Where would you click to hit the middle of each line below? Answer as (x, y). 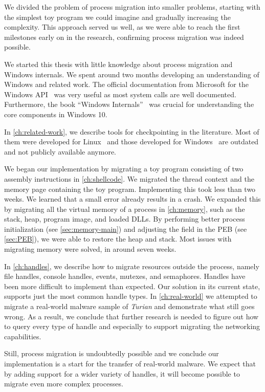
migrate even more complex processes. (64, 384)
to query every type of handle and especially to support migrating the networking (132, 326)
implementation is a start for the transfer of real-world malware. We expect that (130, 363)
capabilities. (23, 336)
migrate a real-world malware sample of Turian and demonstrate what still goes (129, 306)
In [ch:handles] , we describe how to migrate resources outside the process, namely (132, 266)
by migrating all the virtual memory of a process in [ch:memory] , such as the (125, 209)
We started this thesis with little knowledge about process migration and (118, 64)
